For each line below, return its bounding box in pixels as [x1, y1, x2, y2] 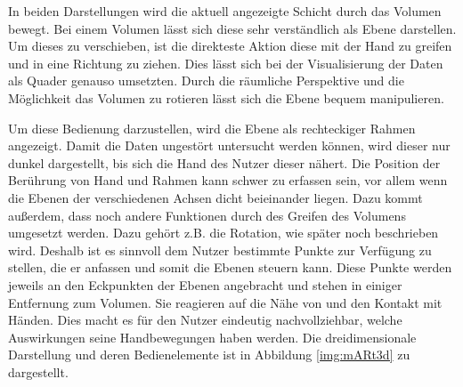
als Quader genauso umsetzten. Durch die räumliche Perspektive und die [8, 71, 404, 90]
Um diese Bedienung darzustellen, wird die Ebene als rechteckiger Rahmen [8, 118, 416, 137]
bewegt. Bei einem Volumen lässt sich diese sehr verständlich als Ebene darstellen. [8, 19, 457, 37]
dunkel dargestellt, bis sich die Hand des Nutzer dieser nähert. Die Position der [8, 153, 441, 172]
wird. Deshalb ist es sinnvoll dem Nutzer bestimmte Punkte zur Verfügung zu [8, 240, 432, 259]
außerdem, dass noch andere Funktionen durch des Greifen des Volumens [8, 206, 406, 224]
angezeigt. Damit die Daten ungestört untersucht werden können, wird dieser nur [8, 136, 451, 155]
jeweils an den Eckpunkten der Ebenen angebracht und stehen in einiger [8, 275, 402, 294]
